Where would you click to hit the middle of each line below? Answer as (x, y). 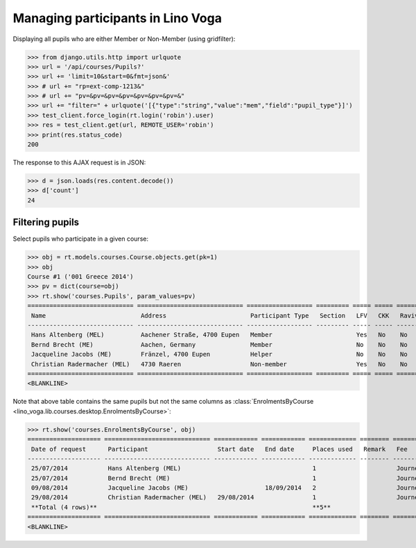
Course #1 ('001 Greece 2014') (81, 277)
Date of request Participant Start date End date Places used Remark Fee (220, 449)
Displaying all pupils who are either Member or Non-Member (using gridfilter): (124, 39)
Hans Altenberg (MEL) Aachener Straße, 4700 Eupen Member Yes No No (220, 335)
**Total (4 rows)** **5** (181, 507)
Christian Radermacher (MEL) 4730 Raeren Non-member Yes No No (220, 364)
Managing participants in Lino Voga (117, 18)
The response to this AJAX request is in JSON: (79, 162)
